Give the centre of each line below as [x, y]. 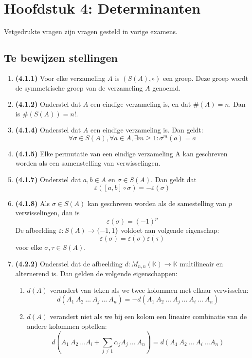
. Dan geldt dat [174, 179]
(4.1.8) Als [32, 203]
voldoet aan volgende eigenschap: [170, 230]
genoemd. [167, 87]
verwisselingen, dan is [47, 213]
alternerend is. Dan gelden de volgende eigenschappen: [96, 273]
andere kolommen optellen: [67, 326]
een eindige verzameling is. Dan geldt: [147, 130]
